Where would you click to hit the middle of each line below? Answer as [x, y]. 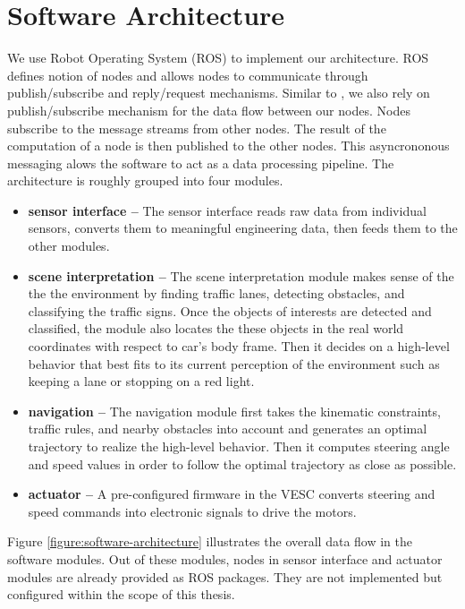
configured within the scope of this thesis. [121, 594]
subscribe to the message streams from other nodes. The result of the [197, 128]
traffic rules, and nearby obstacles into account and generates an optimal [228, 429]
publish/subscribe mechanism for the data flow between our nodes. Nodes [209, 110]
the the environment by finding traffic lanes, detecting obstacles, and [216, 293]
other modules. [69, 246]
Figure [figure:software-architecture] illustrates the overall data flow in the [210, 541]
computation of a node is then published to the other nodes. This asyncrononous [228, 146]
